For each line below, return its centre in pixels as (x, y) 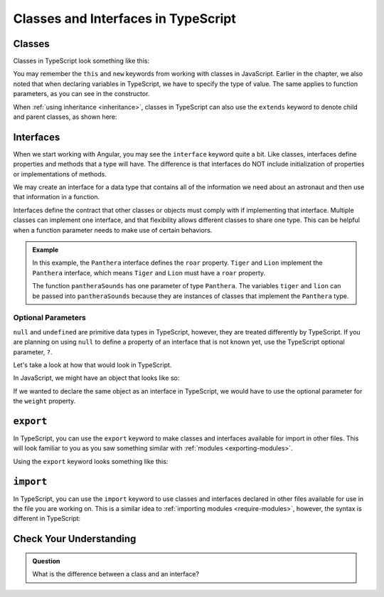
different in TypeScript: (47, 519)
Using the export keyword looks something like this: (91, 461)
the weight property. (44, 401)
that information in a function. (57, 197)
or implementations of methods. (60, 174)
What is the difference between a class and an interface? (116, 574)
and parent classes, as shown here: (65, 117)
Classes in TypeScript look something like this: (81, 61)
